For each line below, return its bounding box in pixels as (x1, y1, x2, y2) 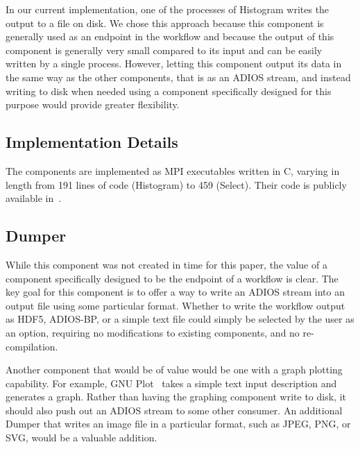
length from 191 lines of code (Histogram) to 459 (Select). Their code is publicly (6, 177, 347, 192)
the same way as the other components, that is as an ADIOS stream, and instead (6, 69, 351, 84)
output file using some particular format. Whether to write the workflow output (6, 298, 345, 312)
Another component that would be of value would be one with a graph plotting (6, 362, 343, 377)
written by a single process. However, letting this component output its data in (6, 56, 342, 71)
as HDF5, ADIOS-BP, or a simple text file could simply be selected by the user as (6, 312, 354, 326)
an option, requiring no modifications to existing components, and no (6, 325, 300, 339)
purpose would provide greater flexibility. (6, 97, 180, 112)
